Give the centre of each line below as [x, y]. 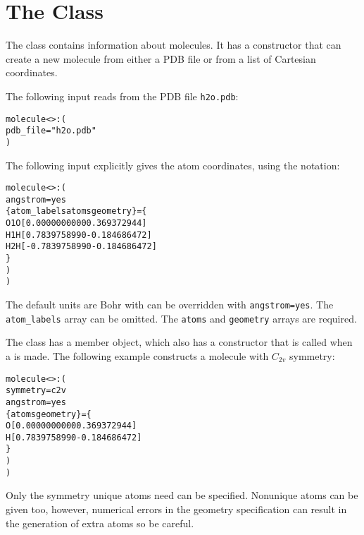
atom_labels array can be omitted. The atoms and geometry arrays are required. [181, 318]
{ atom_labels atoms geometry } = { [76, 211]
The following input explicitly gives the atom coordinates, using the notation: [173, 165]
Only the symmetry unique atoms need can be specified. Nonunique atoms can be [182, 495]
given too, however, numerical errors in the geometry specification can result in [176, 509]
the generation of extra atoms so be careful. [100, 523]
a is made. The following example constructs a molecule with [137, 355]
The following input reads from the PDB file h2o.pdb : [122, 96]
